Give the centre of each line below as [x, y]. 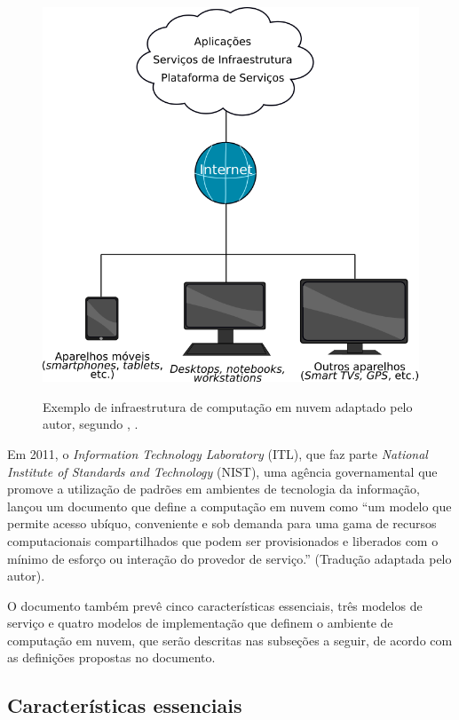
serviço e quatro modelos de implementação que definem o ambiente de [200, 623]
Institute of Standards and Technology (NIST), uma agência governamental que [222, 471]
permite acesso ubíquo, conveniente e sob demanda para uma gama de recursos [222, 523]
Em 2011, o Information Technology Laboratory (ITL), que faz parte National [218, 453]
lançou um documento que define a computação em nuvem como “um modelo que [229, 506]
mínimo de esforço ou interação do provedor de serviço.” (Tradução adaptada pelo [229, 558]
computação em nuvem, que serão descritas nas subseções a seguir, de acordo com [230, 640]
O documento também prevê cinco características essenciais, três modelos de [215, 605]
